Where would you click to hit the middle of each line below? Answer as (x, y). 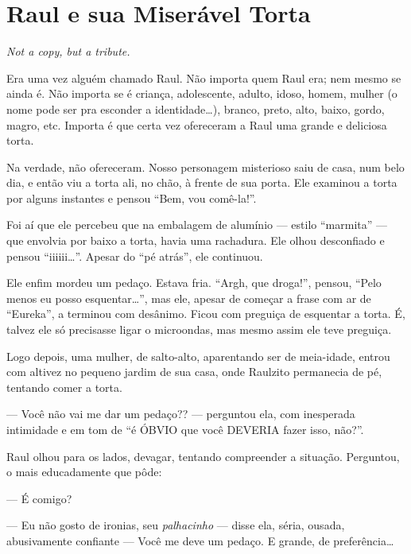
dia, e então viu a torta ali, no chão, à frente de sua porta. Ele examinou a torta (202, 182)
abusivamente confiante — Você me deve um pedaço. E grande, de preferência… (200, 540)
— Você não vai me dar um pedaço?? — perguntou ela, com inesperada (181, 414)
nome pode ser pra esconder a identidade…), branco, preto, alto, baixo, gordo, (196, 108)
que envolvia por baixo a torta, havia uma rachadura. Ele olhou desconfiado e (196, 240)
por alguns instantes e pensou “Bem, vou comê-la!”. (132, 198)
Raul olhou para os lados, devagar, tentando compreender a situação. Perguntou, (203, 456)
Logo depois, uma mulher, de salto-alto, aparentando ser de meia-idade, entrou (198, 356)
